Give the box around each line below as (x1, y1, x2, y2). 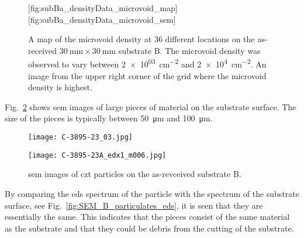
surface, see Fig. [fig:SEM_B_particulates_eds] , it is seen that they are (5, 199, 263, 211)
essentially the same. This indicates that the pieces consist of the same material (5, 210, 290, 223)
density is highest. (28, 81, 92, 93)
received (28, 44, 57, 56)
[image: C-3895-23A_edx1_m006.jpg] (28, 151, 167, 159)
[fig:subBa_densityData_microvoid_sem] (28, 13, 176, 25)
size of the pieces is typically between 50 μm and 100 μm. (5, 112, 213, 124)
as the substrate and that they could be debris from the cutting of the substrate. (5, 222, 294, 234)
